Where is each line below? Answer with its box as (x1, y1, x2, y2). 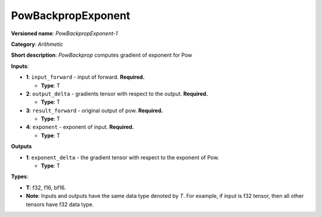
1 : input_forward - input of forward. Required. (26, 73, 145, 80)
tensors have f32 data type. (26, 200, 94, 208)
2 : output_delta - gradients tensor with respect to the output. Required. (26, 90, 208, 97)
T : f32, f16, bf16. (26, 184, 66, 191)
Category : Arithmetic (11, 41, 64, 48)
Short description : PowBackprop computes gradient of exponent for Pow (11, 51, 193, 59)
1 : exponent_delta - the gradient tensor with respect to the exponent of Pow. (26, 154, 219, 161)
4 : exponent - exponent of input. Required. (26, 123, 134, 131)
